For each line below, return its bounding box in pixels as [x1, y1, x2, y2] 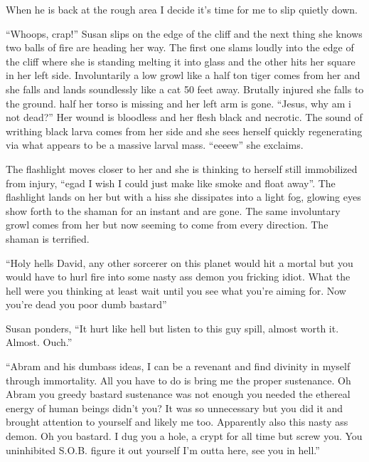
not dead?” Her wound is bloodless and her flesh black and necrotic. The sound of [6, 110, 363, 125]
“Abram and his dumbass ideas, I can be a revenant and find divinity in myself [6, 359, 351, 374]
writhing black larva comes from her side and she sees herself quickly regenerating [6, 123, 363, 138]
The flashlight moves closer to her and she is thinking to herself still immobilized [6, 161, 358, 176]
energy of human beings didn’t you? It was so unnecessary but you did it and [6, 400, 343, 415]
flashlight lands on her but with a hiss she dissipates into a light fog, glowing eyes [6, 189, 361, 204]
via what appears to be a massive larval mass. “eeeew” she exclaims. [6, 137, 304, 152]
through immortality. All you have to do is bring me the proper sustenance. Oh [6, 372, 351, 387]
